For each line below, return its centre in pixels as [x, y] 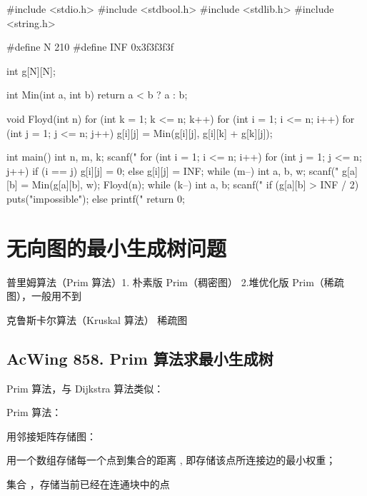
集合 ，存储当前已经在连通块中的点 [88, 484]
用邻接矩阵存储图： [51, 436]
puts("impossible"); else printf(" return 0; [96, 198]
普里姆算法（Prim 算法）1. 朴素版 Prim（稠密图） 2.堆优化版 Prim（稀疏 [175, 282]
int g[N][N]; [31, 70]
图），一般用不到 [44, 296]
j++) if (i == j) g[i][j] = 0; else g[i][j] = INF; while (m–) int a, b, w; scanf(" [173, 170]
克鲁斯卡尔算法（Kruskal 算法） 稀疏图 [97, 319]
